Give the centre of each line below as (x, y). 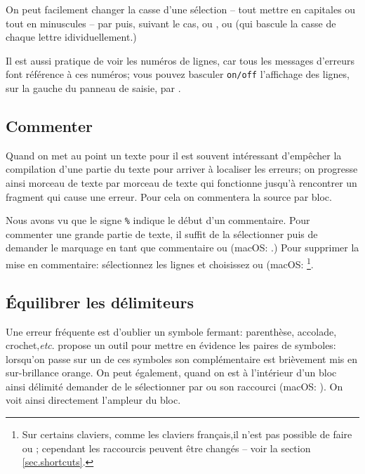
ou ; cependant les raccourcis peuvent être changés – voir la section (166, 448)
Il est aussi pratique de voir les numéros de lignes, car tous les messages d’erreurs (180, 60)
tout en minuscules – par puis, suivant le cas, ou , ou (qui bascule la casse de (171, 23)
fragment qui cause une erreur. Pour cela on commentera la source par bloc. (169, 196)
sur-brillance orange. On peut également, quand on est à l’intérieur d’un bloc (171, 373)
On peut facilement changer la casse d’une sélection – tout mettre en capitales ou (181, 9)
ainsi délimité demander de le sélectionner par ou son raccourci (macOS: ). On (174, 386)
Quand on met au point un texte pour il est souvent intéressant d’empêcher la (174, 155)
